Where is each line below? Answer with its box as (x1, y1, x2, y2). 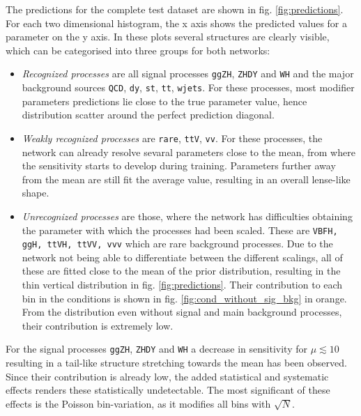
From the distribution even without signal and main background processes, (22, 305, 342, 319)
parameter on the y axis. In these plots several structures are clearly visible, (6, 29, 330, 44)
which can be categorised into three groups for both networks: (6, 43, 270, 57)
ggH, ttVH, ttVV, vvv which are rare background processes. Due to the (22, 236, 333, 251)
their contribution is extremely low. (22, 318, 174, 332)
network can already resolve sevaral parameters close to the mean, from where (22, 144, 355, 159)
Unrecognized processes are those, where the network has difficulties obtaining (22, 208, 353, 223)
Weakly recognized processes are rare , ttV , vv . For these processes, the (22, 130, 323, 145)
